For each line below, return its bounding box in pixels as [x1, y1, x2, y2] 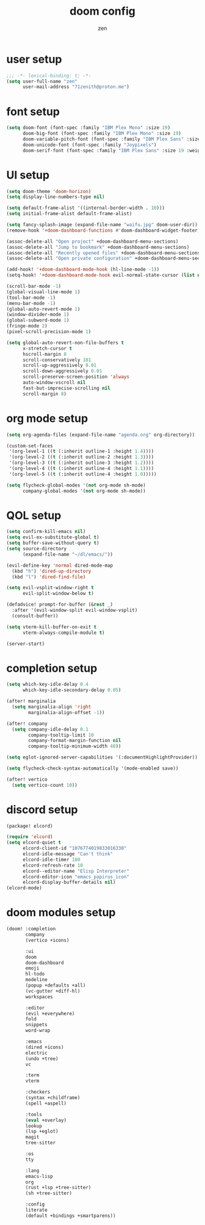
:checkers [25, 1089, 51, 1095]
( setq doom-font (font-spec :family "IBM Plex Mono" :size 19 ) [6, 125, 171, 131]
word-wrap [25, 1028, 51, 1034]
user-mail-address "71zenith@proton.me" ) [22, 84, 130, 90]
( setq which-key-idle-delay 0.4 [6, 682, 88, 688]
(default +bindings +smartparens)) [25, 1212, 116, 1219]
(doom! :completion [6, 926, 56, 932]
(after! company [6, 720, 48, 727]
